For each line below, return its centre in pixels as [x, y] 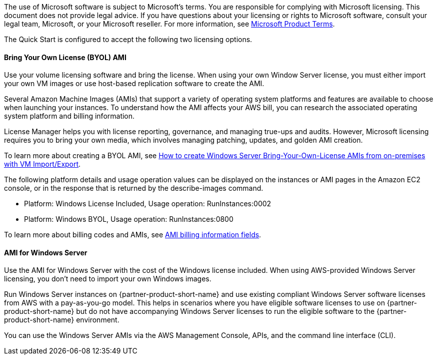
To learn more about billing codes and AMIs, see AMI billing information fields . [133, 235]
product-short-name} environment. [62, 320]
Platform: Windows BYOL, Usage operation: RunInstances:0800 [129, 219]
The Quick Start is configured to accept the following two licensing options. [128, 39]
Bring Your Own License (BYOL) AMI [65, 57]
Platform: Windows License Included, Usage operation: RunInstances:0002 [148, 204]
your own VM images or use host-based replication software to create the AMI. [134, 84]
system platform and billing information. [69, 116]
